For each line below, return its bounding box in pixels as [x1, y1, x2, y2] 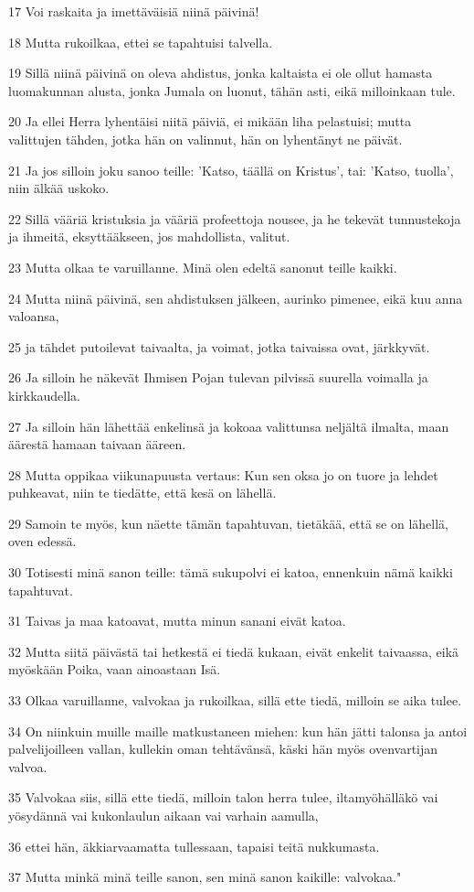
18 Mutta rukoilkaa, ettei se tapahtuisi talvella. [8, 32, 273, 51]
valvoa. [8, 757, 47, 776]
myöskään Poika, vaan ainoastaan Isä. [8, 660, 221, 679]
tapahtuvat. [8, 580, 73, 599]
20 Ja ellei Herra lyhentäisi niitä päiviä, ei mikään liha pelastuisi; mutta [8, 112, 412, 131]
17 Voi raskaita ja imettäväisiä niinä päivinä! [8, 2, 259, 20]
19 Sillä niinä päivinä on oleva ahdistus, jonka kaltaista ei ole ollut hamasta [8, 63, 433, 82]
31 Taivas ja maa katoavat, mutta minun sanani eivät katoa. [8, 611, 346, 630]
